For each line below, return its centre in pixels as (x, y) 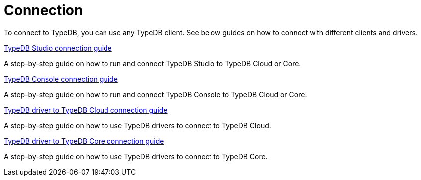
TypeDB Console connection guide (61, 79)
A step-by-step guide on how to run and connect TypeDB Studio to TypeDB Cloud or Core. (153, 63)
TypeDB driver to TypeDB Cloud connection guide (86, 110)
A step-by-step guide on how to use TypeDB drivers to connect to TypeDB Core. (136, 156)
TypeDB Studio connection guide (58, 48)
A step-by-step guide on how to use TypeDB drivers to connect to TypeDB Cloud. (138, 125)
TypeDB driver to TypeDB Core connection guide (84, 141)
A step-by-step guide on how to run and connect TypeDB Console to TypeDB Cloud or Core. (156, 94)
